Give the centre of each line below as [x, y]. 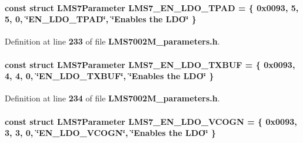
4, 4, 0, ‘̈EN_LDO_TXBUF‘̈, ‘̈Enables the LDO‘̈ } [109, 76]
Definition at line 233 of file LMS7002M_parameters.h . [112, 41]
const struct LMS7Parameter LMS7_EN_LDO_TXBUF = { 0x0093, [150, 64]
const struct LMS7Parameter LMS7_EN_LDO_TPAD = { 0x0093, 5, [152, 7]
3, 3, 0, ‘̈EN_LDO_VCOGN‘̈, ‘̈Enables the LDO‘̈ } [111, 133]
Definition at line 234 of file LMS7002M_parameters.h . [112, 98]
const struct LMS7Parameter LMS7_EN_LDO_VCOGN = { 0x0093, [151, 121]
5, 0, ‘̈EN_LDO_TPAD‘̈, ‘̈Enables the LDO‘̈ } [101, 19]
